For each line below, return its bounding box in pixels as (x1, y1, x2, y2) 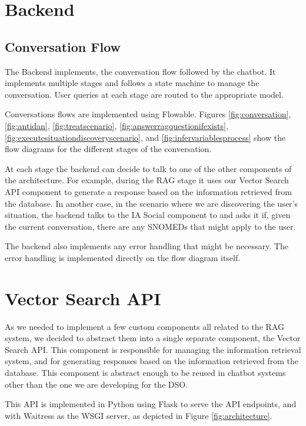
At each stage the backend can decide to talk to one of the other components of (5, 162, 292, 174)
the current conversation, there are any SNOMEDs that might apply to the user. (5, 220, 296, 232)
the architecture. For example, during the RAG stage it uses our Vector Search (5, 174, 289, 186)
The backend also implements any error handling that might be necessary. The (5, 240, 288, 252)
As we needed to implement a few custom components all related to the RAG (5, 320, 284, 332)
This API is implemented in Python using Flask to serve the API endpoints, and (5, 398, 297, 410)
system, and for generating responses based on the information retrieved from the (5, 355, 298, 367)
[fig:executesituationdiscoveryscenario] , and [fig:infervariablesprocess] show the (5, 131, 286, 143)
